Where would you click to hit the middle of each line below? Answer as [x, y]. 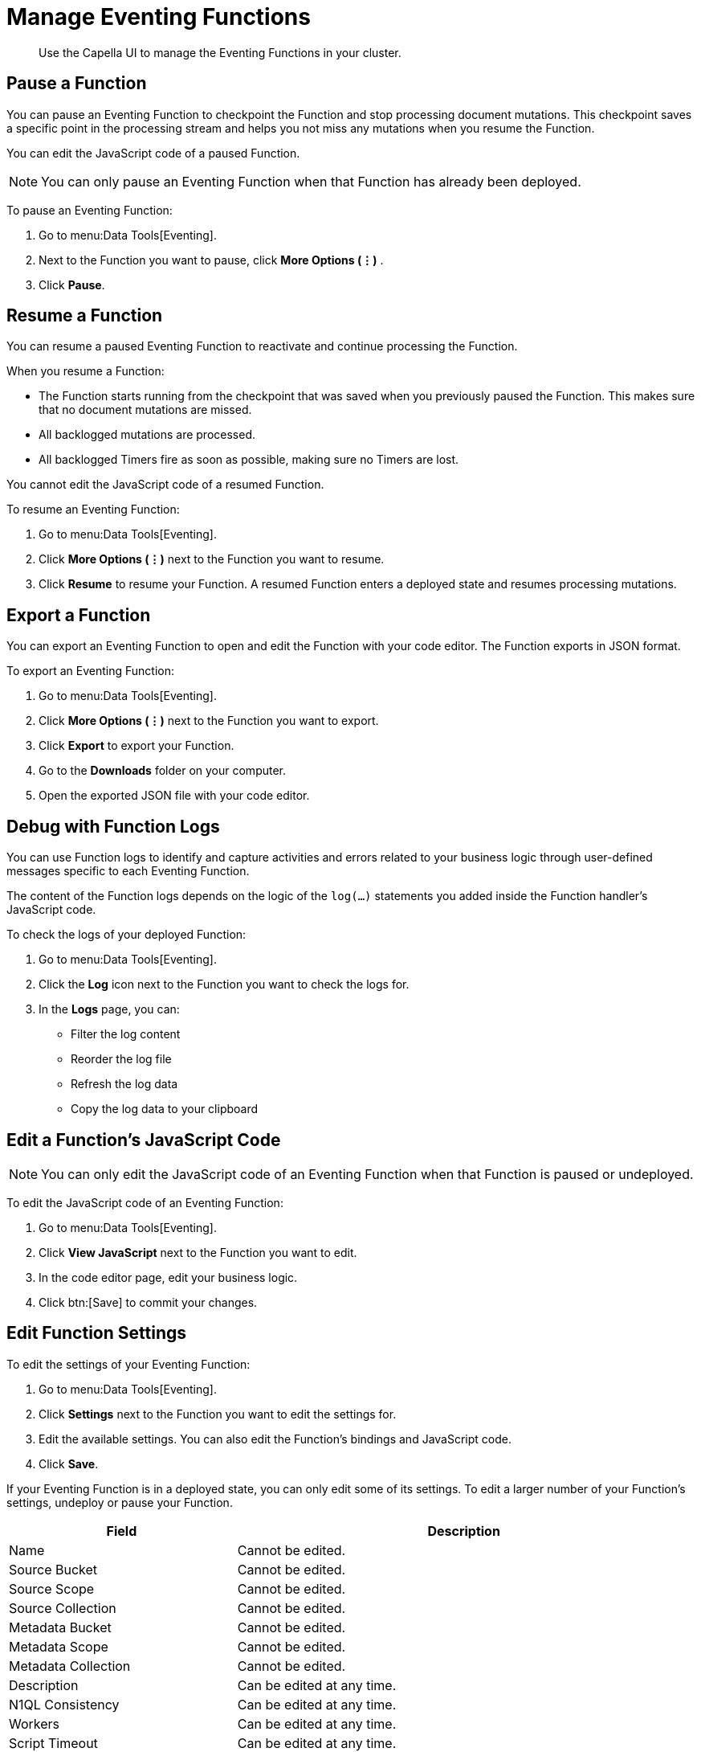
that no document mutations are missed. [145, 410]
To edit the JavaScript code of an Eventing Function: [145, 1202]
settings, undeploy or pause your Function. [120, 1502]
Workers [35, 1723]
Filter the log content [126, 1034]
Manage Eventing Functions [159, 17]
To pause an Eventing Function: [90, 210]
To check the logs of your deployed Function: [126, 935]
